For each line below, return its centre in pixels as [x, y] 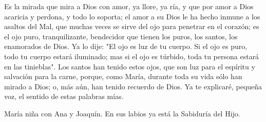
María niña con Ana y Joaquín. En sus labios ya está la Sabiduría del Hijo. [122, 113]
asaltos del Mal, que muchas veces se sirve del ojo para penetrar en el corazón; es [132, 26]
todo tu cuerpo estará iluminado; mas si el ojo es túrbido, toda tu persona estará [132, 56]
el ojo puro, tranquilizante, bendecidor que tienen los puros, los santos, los [121, 36]
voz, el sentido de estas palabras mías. [64, 96]
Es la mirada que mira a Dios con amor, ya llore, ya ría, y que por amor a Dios [129, 6]
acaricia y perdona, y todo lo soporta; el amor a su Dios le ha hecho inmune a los [132, 16]
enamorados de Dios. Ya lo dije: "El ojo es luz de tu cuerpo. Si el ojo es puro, [126, 46]
